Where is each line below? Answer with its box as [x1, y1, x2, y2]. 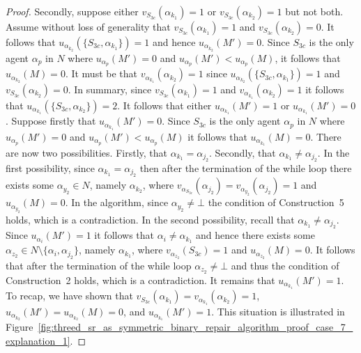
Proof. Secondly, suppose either [6, 4, 139, 18]
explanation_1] [6, 333, 70, 347]
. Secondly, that [209, 145, 276, 159]
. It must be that [65, 66, 137, 81]
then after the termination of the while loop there [139, 161, 352, 175]
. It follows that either [117, 97, 212, 112]
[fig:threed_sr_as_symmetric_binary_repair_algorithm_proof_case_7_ [38, 320, 353, 334]
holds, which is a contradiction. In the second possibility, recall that [6, 212, 295, 226]
